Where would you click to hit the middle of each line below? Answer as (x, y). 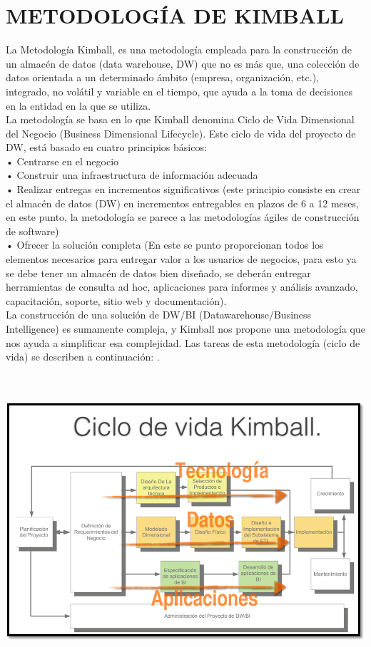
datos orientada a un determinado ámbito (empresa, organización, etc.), (162, 77)
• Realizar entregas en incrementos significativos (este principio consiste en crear (183, 189)
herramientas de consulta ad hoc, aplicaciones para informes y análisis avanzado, (182, 287)
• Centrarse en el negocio (62, 161)
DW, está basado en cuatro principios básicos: (106, 147)
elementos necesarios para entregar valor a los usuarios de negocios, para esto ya (181, 259)
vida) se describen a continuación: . (83, 357)
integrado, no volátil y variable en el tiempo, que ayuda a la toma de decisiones (179, 91)
